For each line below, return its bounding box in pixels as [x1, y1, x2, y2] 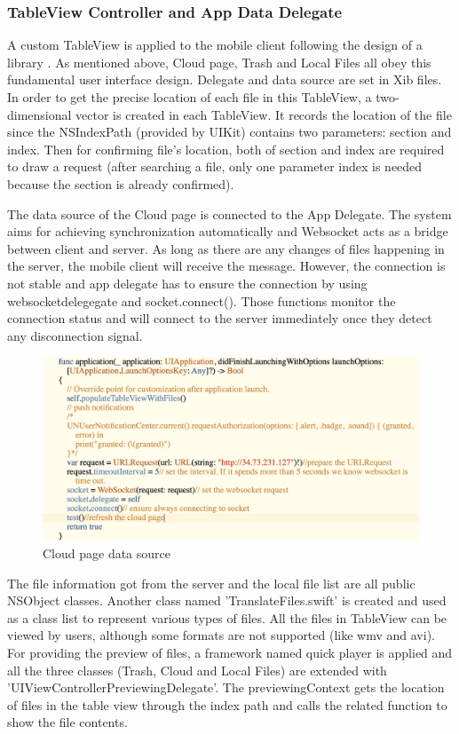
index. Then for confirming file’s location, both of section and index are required [7, 139, 445, 158]
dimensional [7, 105, 72, 123]
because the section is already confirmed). [7, 174, 234, 193]
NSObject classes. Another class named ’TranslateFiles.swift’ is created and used [7, 591, 447, 610]
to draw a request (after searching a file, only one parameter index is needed [7, 157, 423, 176]
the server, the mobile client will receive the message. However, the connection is [7, 257, 446, 275]
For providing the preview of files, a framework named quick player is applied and [7, 643, 453, 661]
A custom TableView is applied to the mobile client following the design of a [7, 36, 423, 54]
